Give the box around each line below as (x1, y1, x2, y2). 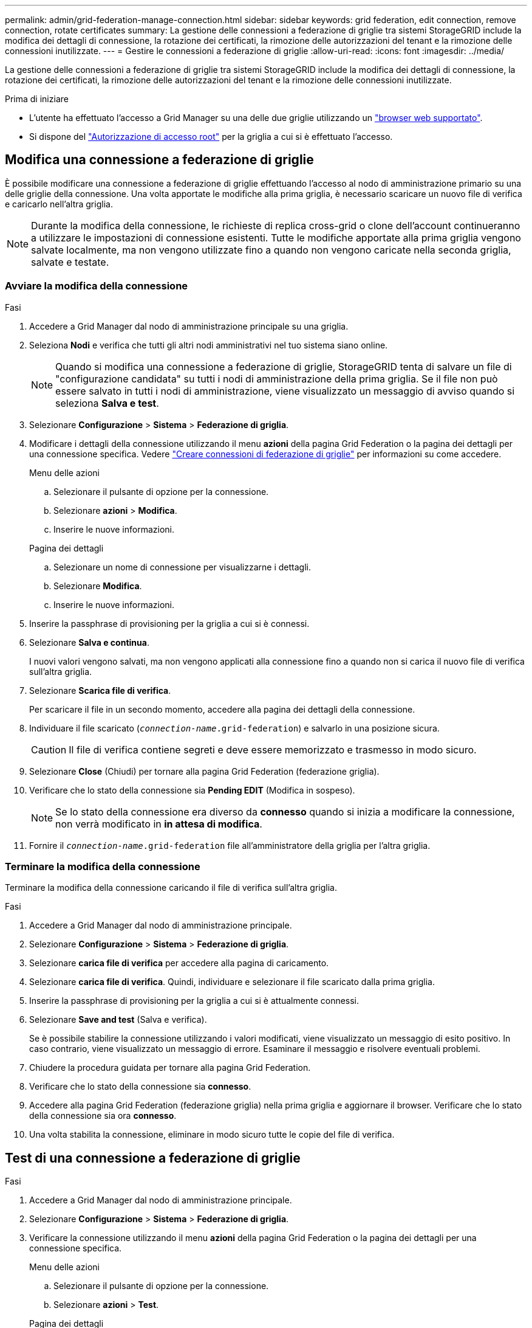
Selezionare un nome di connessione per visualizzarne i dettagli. (53, 561, 311, 572)
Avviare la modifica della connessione (5, 280, 188, 292)
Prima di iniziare (5, 94, 69, 104)
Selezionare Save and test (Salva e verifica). (29, 1014, 207, 1025)
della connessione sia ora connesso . (29, 1110, 177, 1121)
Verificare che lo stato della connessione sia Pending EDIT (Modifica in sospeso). (29, 784, 355, 795)
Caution (31, 743, 67, 756)
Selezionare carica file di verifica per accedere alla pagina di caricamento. (29, 958, 329, 969)
